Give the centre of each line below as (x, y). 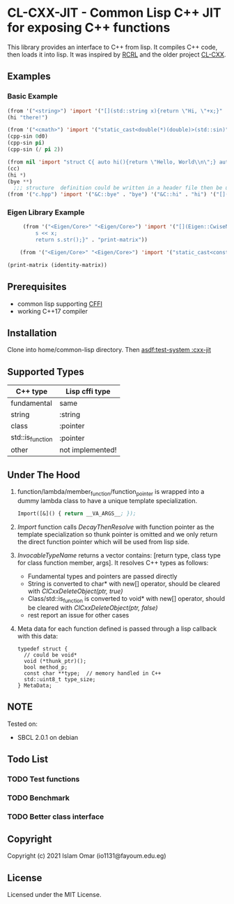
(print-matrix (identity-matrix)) (57, 265)
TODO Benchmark (38, 798)
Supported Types (46, 372)
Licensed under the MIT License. (54, 895)
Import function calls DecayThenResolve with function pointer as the (116, 527)
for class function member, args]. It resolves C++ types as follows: (113, 562)
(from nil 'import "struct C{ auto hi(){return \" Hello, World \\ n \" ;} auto (119, 162)
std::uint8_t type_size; (60, 679)
